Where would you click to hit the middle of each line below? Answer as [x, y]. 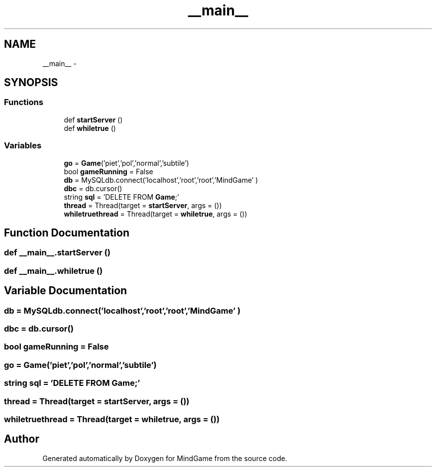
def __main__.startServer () [57, 253]
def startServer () [93, 119]
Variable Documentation [66, 291]
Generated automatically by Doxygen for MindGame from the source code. [165, 458]
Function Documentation [67, 233]
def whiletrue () [90, 128]
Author [22, 439]
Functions [24, 102]
